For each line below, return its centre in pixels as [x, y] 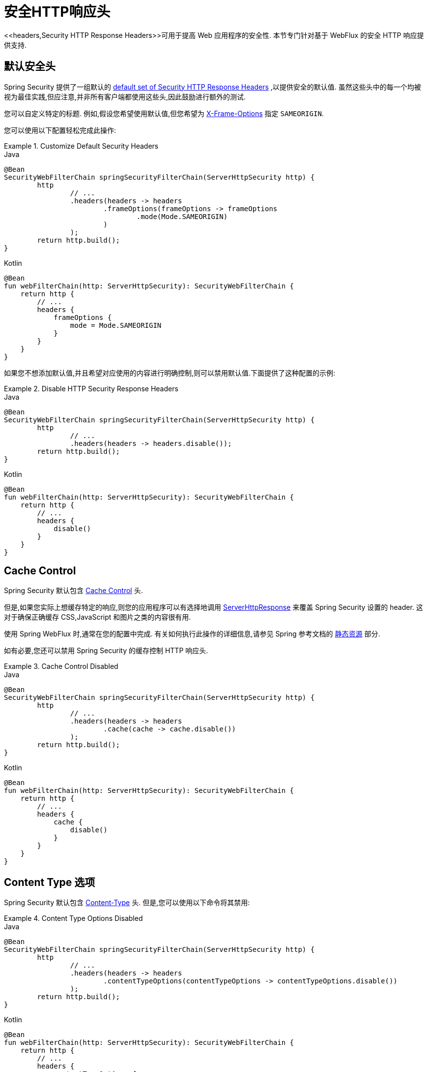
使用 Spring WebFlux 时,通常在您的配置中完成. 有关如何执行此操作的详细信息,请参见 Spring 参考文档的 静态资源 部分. [192, 634]
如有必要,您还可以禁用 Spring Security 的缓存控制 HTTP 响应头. [106, 651]
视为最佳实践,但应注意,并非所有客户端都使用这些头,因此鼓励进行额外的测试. [125, 96]
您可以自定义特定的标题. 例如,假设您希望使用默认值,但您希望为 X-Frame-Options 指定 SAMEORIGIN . [164, 113]
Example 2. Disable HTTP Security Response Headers [91, 388]
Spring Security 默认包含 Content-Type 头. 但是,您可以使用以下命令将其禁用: [127, 903]
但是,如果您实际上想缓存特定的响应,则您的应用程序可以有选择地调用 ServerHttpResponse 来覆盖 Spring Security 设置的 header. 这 [214, 607]
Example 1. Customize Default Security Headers [81, 146]
